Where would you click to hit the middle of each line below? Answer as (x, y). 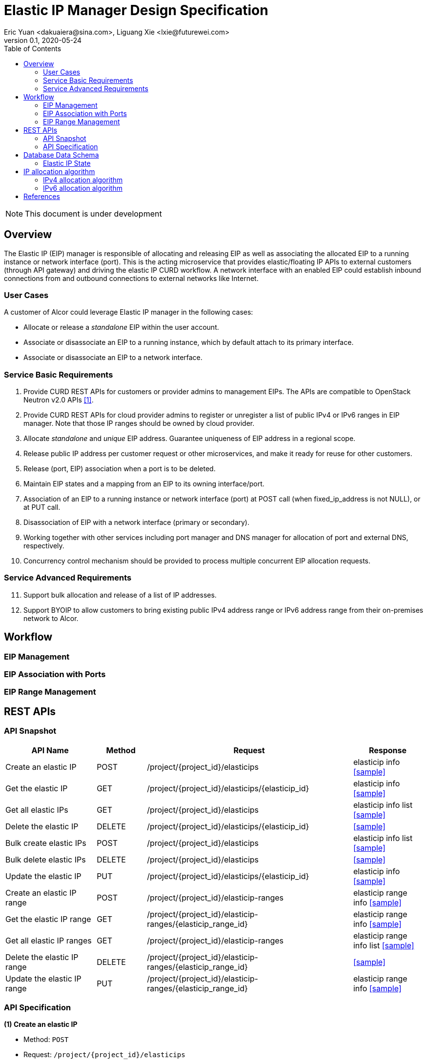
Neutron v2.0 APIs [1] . (59, 400)
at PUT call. (42, 507)
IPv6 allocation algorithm (83, 188)
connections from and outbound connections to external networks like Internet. (131, 278)
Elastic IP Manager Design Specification (136, 10)
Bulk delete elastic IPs (46, 859)
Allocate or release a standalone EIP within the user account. (121, 327)
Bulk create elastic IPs (46, 843)
